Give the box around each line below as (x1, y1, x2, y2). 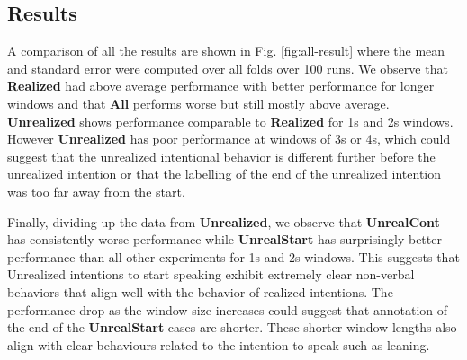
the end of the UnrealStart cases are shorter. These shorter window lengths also (7, 318, 457, 337)
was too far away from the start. (7, 181, 185, 200)
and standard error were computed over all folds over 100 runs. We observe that (7, 58, 448, 77)
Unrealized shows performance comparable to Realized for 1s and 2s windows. (7, 111, 454, 130)
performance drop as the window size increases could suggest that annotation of (7, 300, 448, 319)
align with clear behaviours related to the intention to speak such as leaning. (7, 335, 430, 354)
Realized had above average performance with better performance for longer (7, 76, 435, 95)
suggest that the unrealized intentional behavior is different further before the (7, 146, 436, 165)
